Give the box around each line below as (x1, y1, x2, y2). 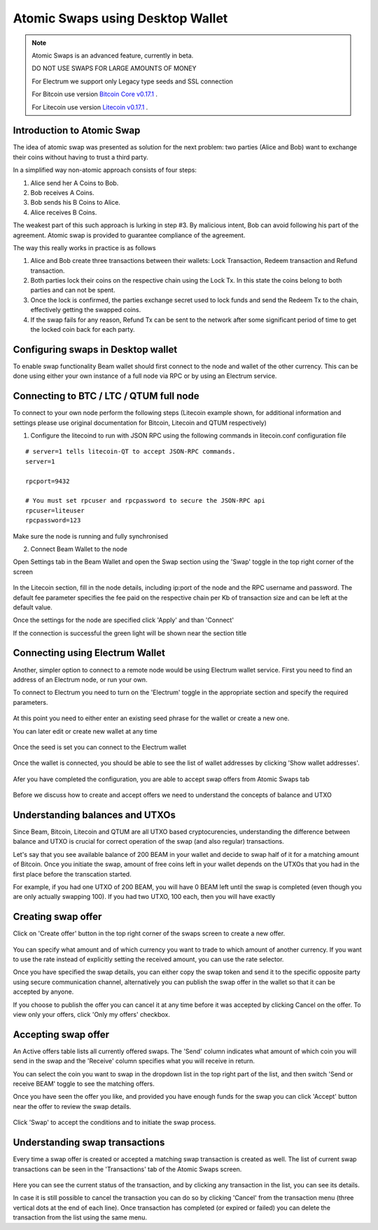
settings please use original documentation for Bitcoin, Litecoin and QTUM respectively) (13, 418, 267, 427)
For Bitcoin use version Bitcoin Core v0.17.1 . (31, 90, 157, 98)
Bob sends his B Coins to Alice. (30, 198, 120, 207)
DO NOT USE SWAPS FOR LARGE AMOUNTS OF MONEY (31, 64, 197, 73)
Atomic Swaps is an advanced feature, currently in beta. (31, 51, 194, 60)
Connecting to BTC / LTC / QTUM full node (13, 390, 199, 403)
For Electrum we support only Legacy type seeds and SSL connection (31, 77, 234, 86)
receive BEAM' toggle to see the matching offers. (13, 1080, 155, 1088)
